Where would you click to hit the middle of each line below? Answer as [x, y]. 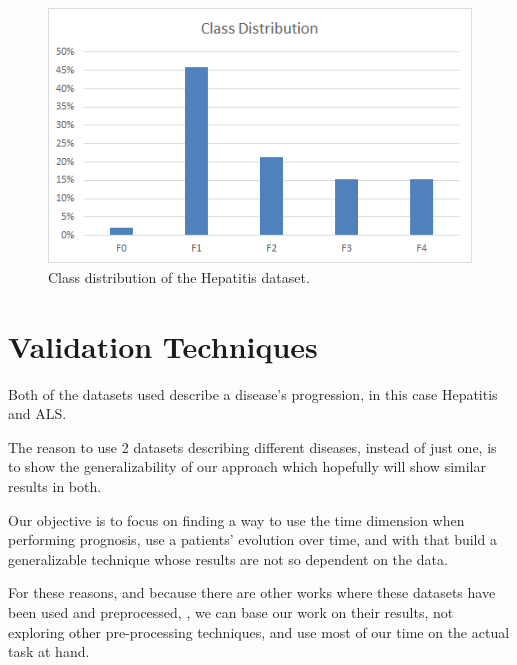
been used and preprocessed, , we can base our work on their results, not [231, 611]
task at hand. [49, 651]
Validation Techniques [163, 345]
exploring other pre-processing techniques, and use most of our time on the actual [259, 631]
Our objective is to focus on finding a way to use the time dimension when [236, 519]
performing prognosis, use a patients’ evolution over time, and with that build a [252, 539]
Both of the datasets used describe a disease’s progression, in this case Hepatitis [253, 393]
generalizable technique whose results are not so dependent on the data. [228, 558]
